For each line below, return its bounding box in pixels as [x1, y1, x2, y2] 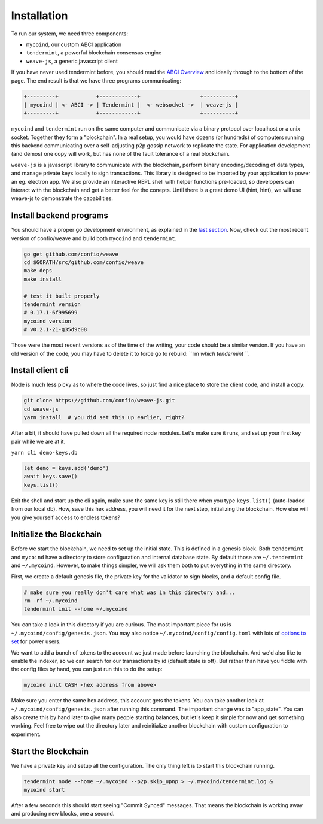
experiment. [11, 731, 41, 738]
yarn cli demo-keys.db [11, 449, 78, 456]
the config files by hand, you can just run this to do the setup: [11, 665, 163, 673]
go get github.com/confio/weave [23, 250, 119, 257]
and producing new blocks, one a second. [11, 810, 115, 817]
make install [23, 275, 62, 283]
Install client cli [11, 365, 69, 375]
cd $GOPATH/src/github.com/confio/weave [23, 259, 144, 266]
